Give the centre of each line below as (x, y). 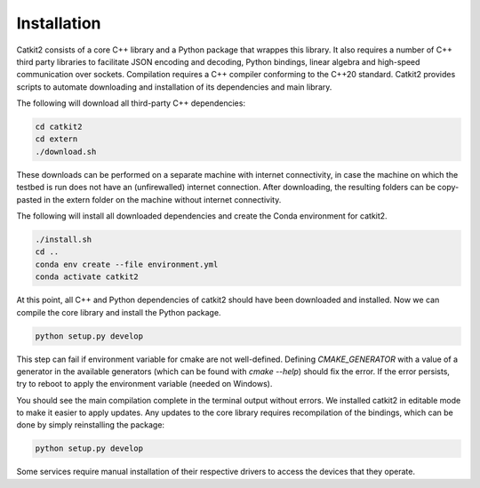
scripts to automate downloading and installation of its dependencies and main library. (174, 87)
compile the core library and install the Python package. (119, 312)
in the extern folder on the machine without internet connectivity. (163, 199)
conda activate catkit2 (87, 277)
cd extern (56, 139)
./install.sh (64, 240)
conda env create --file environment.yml (127, 264)
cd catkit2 (59, 127)
